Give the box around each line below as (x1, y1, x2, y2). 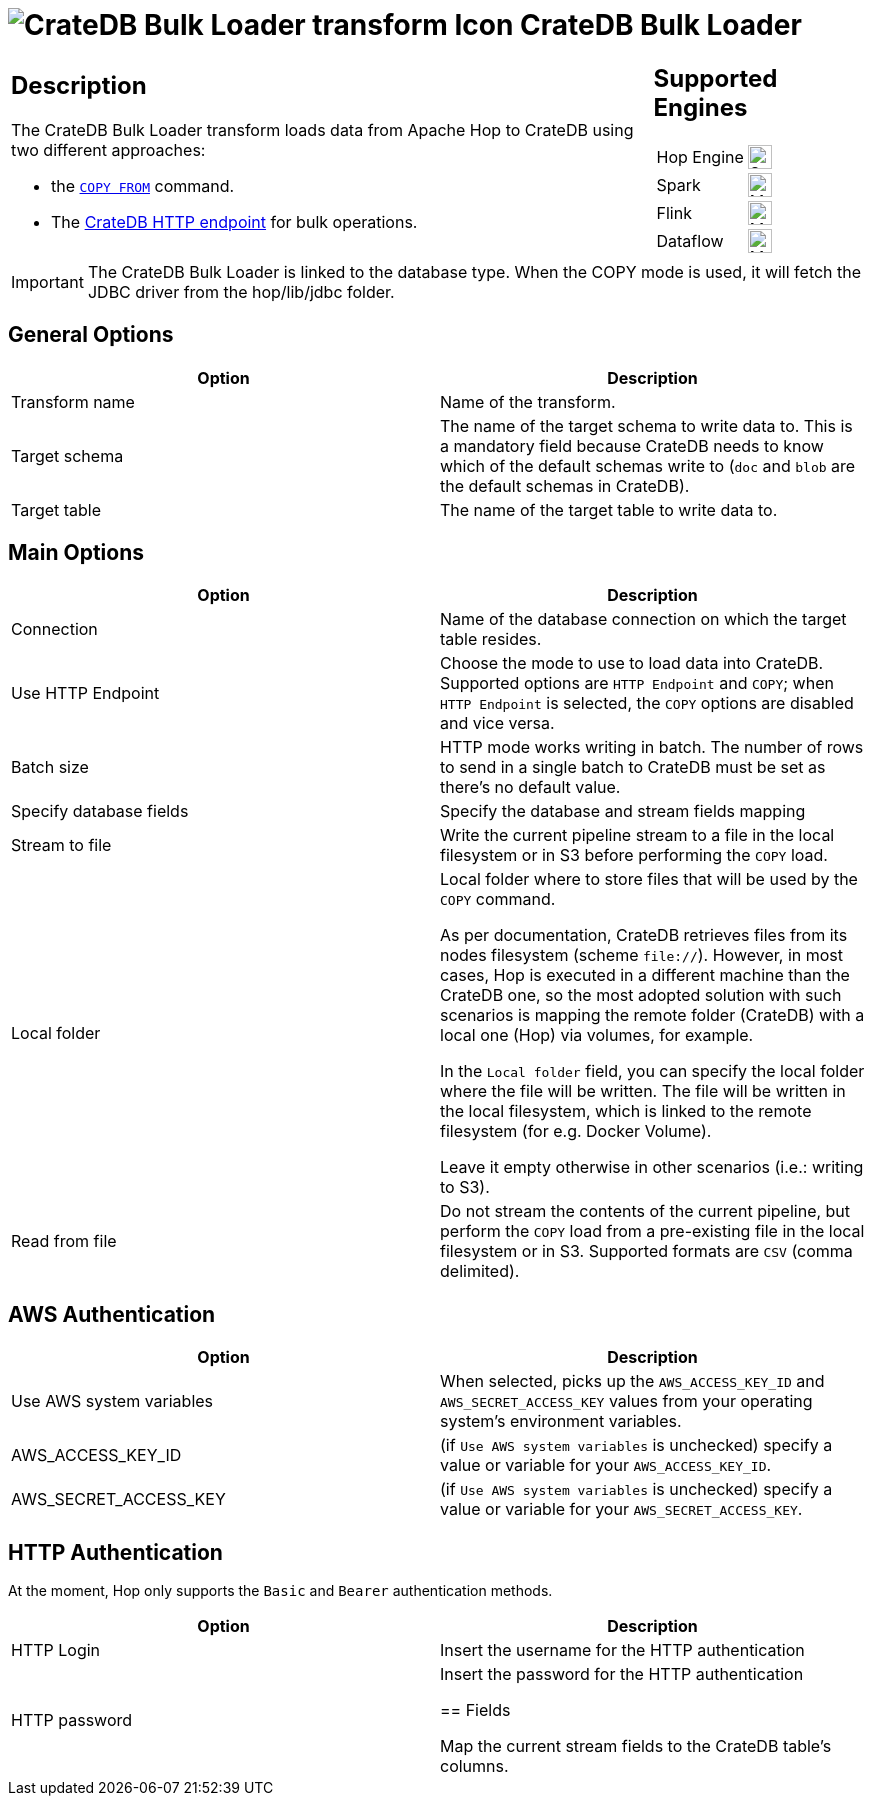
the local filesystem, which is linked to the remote (440, 1101, 812, 1122)
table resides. (440, 629, 542, 650)
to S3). (440, 1177, 490, 1198)
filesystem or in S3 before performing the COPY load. (440, 845, 828, 866)
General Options (8, 322, 174, 348)
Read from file (11, 1231, 117, 1252)
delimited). (440, 1261, 520, 1282)
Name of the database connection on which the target (440, 609, 847, 630)
